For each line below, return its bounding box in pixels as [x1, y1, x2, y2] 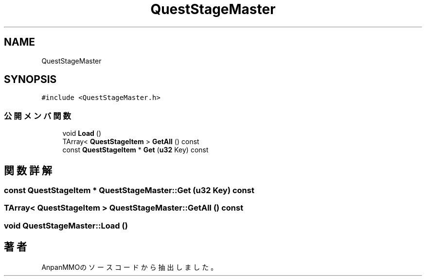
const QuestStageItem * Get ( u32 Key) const [62, 146, 209, 154]
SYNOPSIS [4, 73, 57, 86]
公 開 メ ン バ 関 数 [4, 111, 71, 121]
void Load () [62, 129, 102, 138]
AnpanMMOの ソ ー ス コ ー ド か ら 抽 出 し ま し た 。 [41, 263, 218, 271]
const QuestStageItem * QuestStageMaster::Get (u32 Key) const [4, 185, 254, 196]
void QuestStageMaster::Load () [4, 220, 128, 231]
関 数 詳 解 [4, 164, 52, 177]
